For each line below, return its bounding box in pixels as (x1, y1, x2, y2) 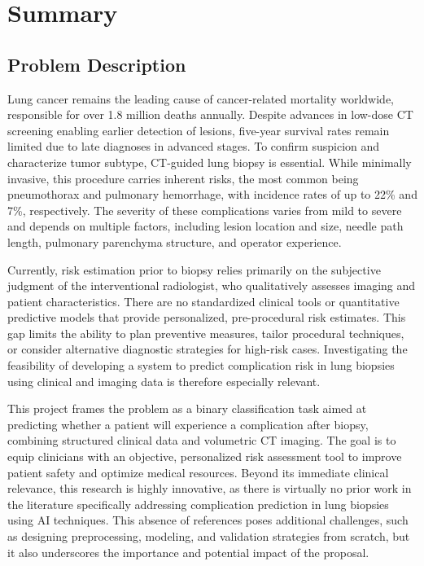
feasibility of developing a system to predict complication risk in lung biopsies (7, 357, 395, 374)
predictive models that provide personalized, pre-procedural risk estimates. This (7, 309, 406, 326)
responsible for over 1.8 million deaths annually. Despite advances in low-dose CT (7, 106, 413, 123)
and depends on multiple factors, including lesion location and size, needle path (7, 217, 404, 235)
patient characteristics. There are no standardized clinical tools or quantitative (7, 292, 400, 309)
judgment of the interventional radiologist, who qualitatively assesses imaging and (7, 277, 416, 294)
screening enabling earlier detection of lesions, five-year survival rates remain (7, 121, 390, 138)
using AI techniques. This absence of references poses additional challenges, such (7, 511, 409, 529)
